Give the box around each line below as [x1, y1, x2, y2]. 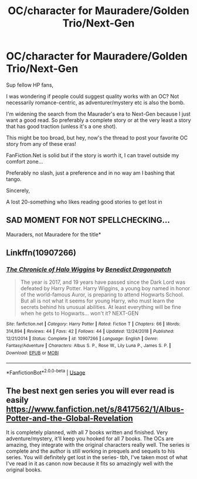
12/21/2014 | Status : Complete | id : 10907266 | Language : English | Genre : [6, 335, 158, 341]
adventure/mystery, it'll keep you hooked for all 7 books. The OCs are [6, 435, 174, 442]
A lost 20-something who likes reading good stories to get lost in [6, 198, 162, 205]
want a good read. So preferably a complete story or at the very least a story [6, 116, 191, 124]
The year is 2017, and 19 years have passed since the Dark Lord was [20, 278, 186, 286]
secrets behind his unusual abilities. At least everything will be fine [20, 304, 182, 311]
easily [6, 395, 29, 405]
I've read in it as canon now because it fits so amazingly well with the [6, 460, 174, 467]
